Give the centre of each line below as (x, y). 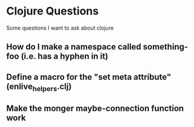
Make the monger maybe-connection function (95, 109)
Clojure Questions (53, 11)
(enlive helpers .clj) (39, 87)
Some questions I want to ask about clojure (60, 28)
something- (166, 47)
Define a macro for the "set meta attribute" (89, 77)
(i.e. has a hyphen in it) (65, 57)
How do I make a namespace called (74, 47)
